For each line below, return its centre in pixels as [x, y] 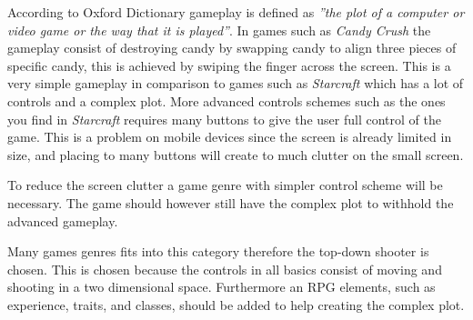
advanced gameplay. [63, 220]
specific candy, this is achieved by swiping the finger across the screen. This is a [229, 65]
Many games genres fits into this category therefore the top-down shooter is [218, 251]
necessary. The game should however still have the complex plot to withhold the [231, 202]
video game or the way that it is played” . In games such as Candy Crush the [219, 30]
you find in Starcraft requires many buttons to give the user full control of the [224, 119]
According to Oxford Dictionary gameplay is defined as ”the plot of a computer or [236, 12]
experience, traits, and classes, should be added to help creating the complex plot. [236, 304]
